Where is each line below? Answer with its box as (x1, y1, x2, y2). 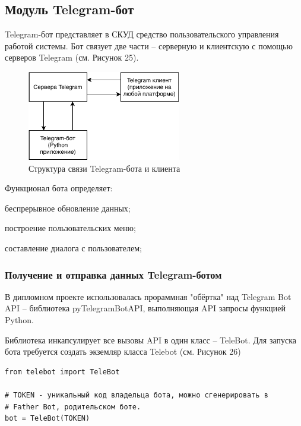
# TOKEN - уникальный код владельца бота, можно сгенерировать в (5, 391, 268, 399)
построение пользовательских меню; (5, 222, 136, 234)
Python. (5, 314, 34, 326)
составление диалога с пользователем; (5, 242, 142, 254)
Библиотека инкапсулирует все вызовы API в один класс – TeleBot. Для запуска (5, 333, 296, 346)
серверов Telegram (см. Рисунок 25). (5, 51, 139, 64)
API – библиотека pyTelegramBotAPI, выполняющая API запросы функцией (5, 302, 286, 314)
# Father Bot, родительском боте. (5, 402, 141, 411)
